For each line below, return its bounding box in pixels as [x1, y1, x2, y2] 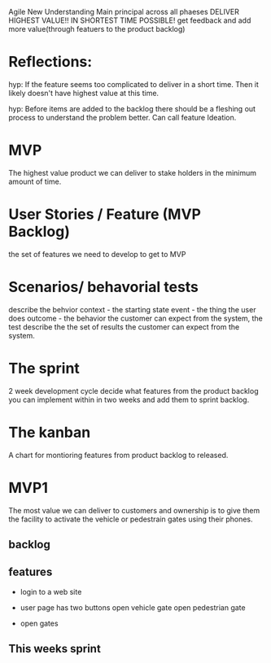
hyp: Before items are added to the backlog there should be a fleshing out [8, 103, 256, 113]
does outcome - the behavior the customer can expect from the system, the [8, 313, 263, 323]
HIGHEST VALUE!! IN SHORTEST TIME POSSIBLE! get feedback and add [8, 15, 251, 25]
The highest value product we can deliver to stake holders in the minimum [8, 168, 257, 177]
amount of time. [8, 177, 62, 186]
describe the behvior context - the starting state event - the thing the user [8, 304, 256, 314]
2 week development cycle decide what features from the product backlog [8, 386, 259, 395]
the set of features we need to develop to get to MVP [8, 249, 186, 259]
